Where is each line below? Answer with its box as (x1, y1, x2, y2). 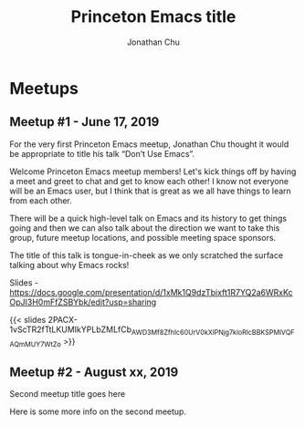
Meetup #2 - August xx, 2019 (9, 364, 179, 379)
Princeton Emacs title (70, 6, 237, 27)
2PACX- (47, 314, 78, 325)
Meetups (9, 78, 79, 99)
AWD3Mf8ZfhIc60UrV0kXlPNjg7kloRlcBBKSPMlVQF (131, 327, 295, 337)
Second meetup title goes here (9, 389, 126, 400)
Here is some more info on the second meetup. (9, 406, 187, 417)
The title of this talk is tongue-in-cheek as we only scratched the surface (9, 249, 284, 261)
